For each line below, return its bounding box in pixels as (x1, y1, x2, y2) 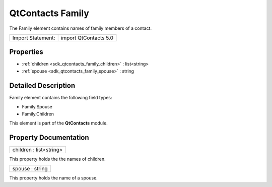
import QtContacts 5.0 (60, 34, 113, 41)
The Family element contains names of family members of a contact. (9, 25, 152, 31)
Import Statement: (12, 34, 55, 41)
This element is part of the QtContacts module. (9, 120, 108, 126)
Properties (9, 48, 43, 56)
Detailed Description (9, 81, 76, 90)
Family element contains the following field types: (9, 94, 112, 100)
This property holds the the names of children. (9, 156, 106, 162)
